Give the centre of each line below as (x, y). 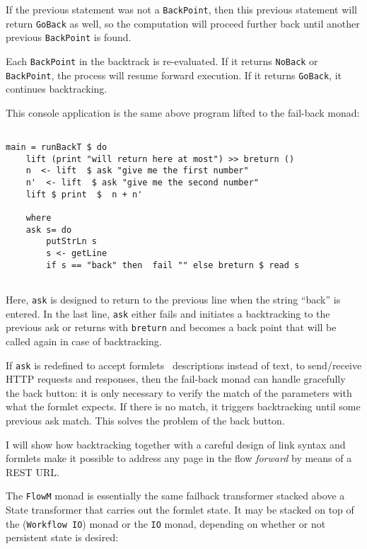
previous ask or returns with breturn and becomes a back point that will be (171, 327)
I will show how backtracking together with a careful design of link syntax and (176, 444)
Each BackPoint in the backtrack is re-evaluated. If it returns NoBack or (162, 60)
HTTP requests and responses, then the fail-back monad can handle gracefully (176, 379)
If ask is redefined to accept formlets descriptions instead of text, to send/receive (184, 365)
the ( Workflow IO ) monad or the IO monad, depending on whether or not (166, 523)
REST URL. (33, 472)
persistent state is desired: (62, 537)
